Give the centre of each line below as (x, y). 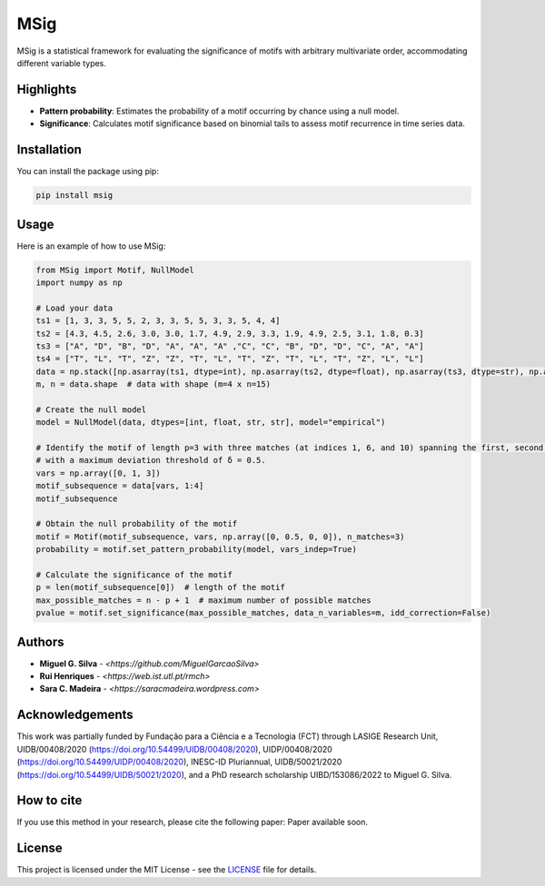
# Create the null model (91, 409)
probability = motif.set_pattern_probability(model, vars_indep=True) (197, 550)
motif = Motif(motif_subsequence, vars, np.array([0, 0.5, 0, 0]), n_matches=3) (220, 537)
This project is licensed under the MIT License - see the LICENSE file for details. (167, 870)
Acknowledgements (75, 715)
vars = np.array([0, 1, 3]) (98, 473)
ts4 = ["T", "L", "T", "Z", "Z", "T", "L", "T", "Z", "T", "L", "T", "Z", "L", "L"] (230, 359)
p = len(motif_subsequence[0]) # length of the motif (160, 587)
